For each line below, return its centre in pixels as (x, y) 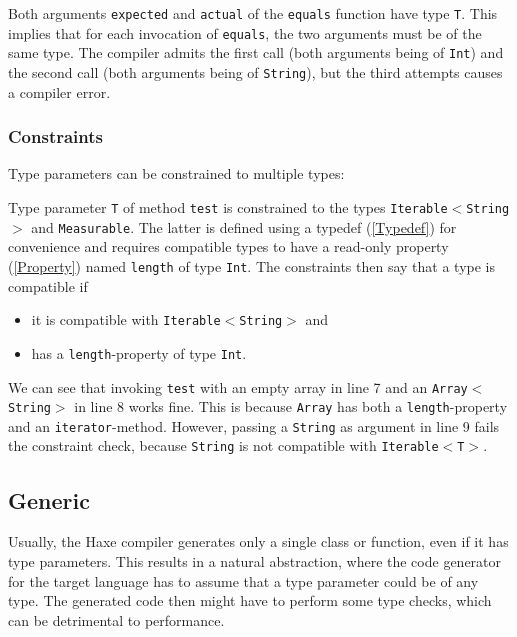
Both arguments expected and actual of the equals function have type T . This (253, 13)
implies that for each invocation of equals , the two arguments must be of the (245, 32)
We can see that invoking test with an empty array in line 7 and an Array (238, 386)
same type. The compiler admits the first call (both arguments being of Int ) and (256, 52)
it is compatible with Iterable (126, 319)
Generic (49, 499)
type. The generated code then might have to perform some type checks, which (250, 600)
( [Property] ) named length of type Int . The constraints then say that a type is (252, 265)
